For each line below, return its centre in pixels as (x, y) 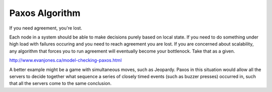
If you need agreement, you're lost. (46, 28)
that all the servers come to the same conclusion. (60, 83)
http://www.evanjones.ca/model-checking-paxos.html (65, 60)
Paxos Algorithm (45, 13)
